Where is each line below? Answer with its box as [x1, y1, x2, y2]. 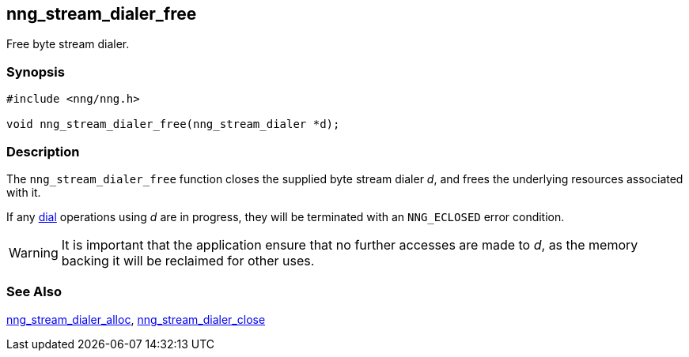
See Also [6, 284, 62, 300]
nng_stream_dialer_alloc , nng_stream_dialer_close [6, 312, 266, 326]
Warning [9, 244, 59, 261]
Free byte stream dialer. [6, 37, 130, 51]
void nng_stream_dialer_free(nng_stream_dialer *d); [6, 118, 340, 131]
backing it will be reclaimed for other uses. [61, 252, 315, 269]
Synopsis [6, 63, 65, 80]
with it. [6, 185, 41, 199]
